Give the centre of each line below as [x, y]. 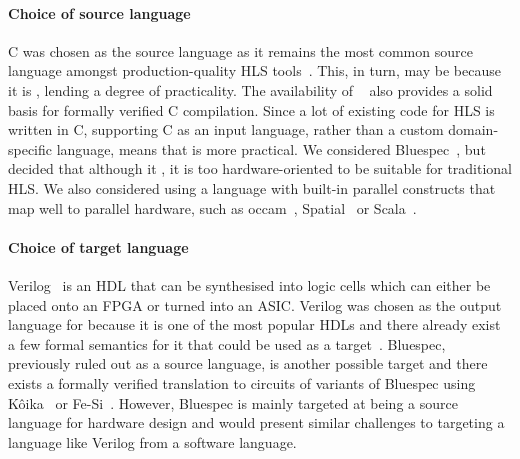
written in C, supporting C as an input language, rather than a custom [226, 129]
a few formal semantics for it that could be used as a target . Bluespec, [227, 343]
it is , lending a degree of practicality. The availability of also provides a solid [250, 89]
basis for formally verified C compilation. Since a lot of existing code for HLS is [251, 109]
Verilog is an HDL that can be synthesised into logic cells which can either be [249, 284]
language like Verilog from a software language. [152, 441]
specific [30, 148]
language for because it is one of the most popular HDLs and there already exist [254, 324]
